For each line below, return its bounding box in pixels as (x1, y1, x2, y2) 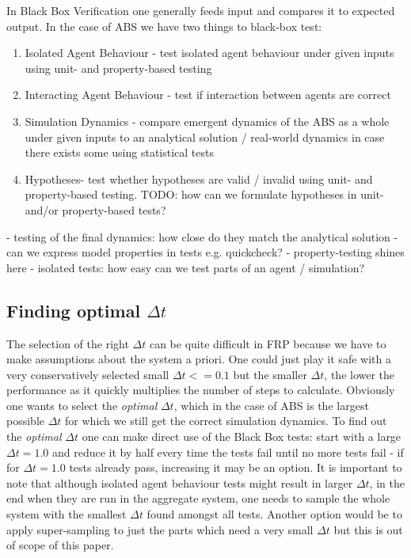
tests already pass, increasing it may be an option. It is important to (69, 459, 402, 476)
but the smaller (233, 366, 307, 382)
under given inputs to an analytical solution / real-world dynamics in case (25, 128, 385, 145)
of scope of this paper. (6, 537, 114, 553)
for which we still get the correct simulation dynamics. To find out (65, 412, 387, 429)
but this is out (333, 521, 403, 537)
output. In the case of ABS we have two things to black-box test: (6, 17, 322, 34)
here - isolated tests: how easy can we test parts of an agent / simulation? (6, 259, 365, 275)
